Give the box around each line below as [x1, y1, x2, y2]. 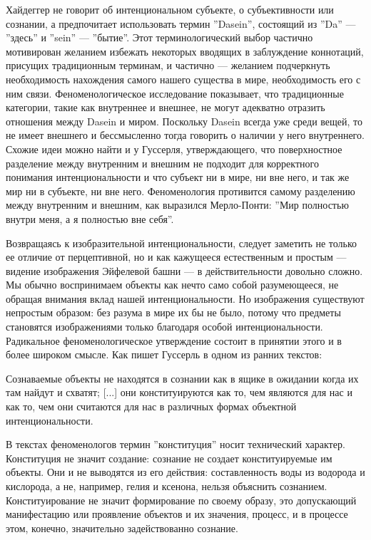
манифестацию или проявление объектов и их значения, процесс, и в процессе [6, 507, 348, 521]
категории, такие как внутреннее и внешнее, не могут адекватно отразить [6, 100, 325, 115]
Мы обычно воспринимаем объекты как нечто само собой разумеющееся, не [6, 277, 339, 292]
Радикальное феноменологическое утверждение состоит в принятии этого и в [6, 333, 342, 348]
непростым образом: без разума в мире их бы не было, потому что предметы [6, 305, 341, 320]
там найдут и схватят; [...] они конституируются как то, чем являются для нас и [6, 385, 352, 400]
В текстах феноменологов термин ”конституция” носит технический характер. [6, 437, 345, 452]
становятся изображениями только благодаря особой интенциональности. [6, 319, 323, 334]
